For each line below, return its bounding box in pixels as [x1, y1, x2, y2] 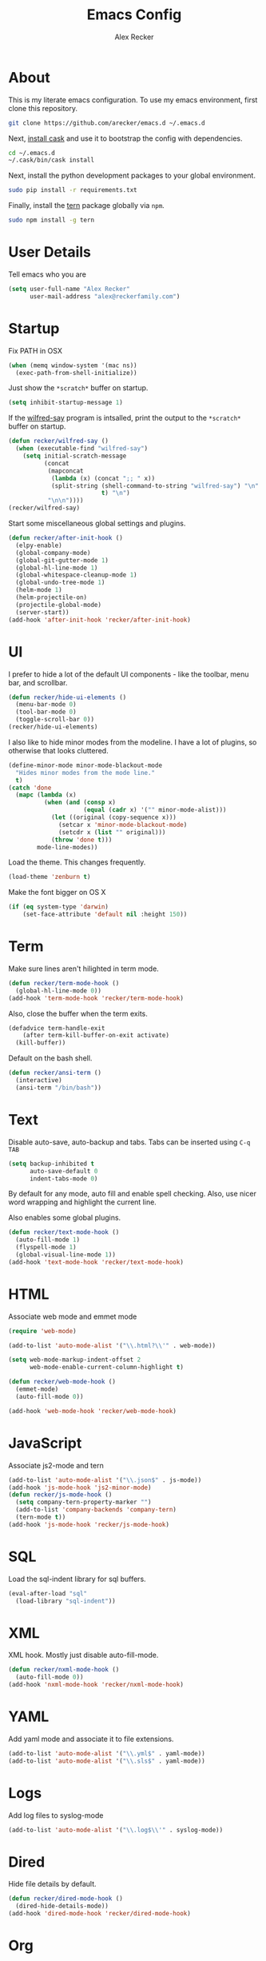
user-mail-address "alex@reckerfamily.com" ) [29, 292, 181, 301]
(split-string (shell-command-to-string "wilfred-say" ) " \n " [50, 481, 260, 489]
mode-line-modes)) [37, 843, 98, 851]
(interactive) [15, 1076, 62, 1084]
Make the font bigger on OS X [8, 888, 106, 897]
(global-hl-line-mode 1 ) [15, 564, 98, 572]
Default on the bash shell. [8, 1053, 93, 1063]
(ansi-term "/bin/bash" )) [15, 1084, 102, 1092]
